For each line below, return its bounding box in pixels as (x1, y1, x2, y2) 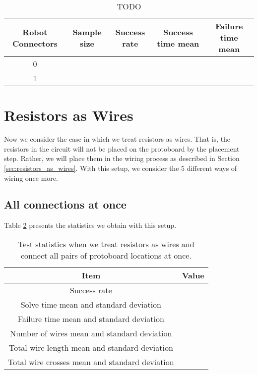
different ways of (187, 162, 237, 173)
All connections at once (4, 197, 127, 212)
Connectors (12, 37, 58, 49)
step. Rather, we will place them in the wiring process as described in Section (4, 153, 240, 163)
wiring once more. (4, 172, 58, 183)
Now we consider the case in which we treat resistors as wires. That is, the (4, 134, 231, 144)
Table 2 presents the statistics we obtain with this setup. (4, 220, 177, 230)
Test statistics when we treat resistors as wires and (18, 238, 194, 250)
